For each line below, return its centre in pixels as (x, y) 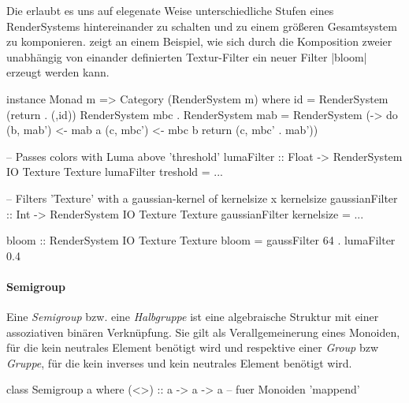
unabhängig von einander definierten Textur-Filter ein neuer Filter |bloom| (187, 56)
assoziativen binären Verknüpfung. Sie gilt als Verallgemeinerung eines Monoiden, (203, 332)
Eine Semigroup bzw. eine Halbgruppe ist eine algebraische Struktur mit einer (193, 317)
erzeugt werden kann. (58, 72)
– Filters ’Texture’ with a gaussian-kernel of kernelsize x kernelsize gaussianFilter (202, 198)
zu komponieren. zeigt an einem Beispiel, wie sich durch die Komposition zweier (199, 41)
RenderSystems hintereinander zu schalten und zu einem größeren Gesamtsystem (202, 26)
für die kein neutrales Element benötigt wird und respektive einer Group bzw (193, 347)
